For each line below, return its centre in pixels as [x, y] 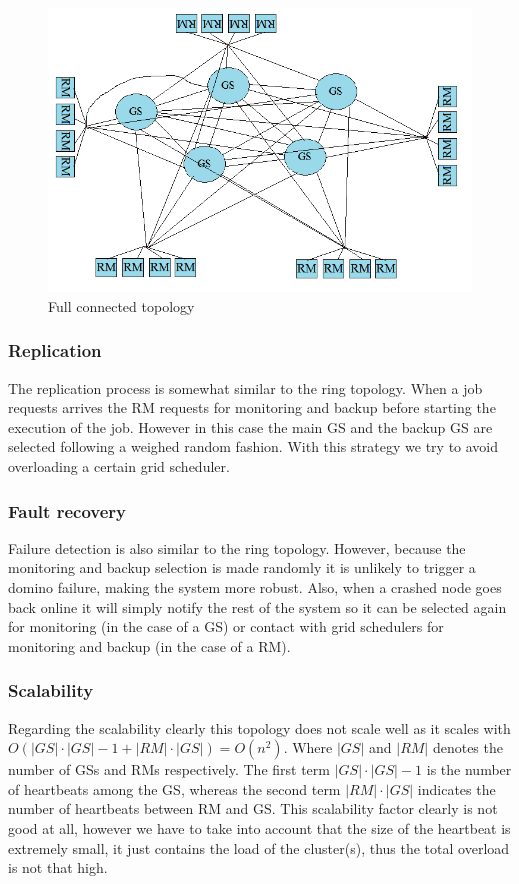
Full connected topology [121, 305]
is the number [469, 769]
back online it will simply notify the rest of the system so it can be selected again [257, 606]
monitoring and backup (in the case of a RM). [149, 645]
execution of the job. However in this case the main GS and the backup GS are [250, 426]
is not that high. [58, 867]
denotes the [467, 747]
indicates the [456, 788]
